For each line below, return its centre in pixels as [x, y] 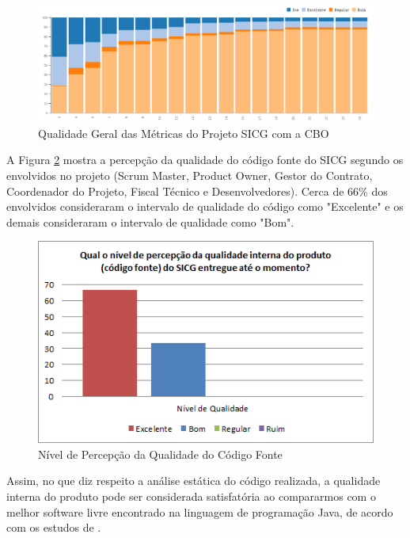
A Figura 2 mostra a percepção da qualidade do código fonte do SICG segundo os [205, 160]
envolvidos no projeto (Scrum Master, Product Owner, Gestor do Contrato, [190, 176]
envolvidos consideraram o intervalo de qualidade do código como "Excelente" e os [205, 206]
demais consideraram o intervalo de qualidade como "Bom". [150, 221]
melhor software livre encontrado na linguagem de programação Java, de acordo [200, 511]
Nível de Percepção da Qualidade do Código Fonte [160, 454]
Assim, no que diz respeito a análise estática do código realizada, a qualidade [194, 481]
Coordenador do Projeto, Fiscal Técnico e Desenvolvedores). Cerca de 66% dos [197, 191]
